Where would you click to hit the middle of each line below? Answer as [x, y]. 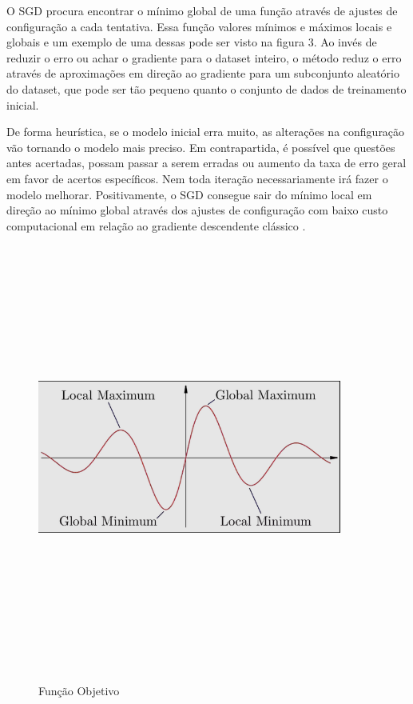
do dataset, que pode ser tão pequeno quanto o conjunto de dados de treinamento [206, 88]
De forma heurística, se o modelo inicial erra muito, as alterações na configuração [206, 132]
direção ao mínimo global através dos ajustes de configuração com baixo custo [197, 210]
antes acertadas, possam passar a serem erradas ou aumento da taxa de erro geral [206, 163]
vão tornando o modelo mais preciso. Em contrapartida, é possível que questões [201, 147]
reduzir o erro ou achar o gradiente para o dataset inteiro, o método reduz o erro [204, 57]
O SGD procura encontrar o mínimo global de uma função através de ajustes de [202, 10]
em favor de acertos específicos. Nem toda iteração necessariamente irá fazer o [197, 178]
